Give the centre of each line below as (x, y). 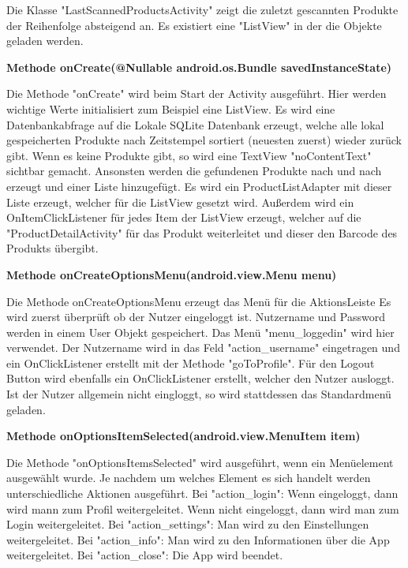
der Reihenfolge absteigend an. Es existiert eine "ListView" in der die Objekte (194, 25)
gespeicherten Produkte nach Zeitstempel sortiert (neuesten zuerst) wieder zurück (204, 140)
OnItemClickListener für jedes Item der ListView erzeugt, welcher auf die (184, 217)
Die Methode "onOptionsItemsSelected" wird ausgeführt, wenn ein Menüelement (200, 462)
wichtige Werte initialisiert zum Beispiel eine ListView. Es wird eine (171, 108)
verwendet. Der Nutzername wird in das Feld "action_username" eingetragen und (203, 348)
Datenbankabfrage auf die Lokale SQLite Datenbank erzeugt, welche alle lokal (195, 124)
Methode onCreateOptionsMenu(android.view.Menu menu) (172, 274)
